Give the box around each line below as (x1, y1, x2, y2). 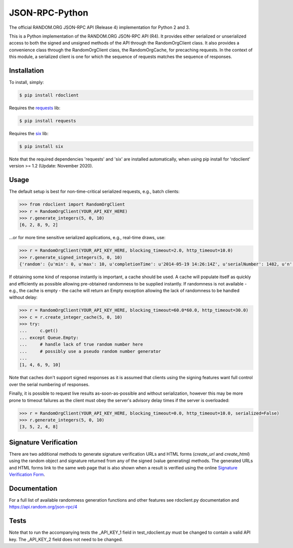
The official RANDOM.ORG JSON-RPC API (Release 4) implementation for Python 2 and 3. (9, 24, 190, 30)
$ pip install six (19, 143, 63, 149)
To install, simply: (9, 80, 44, 85)
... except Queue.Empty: (19, 335, 79, 340)
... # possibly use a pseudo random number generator (19, 348, 161, 354)
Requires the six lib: (9, 130, 49, 136)
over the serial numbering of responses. (9, 381, 90, 387)
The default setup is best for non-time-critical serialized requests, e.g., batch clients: (9, 188, 180, 195)
